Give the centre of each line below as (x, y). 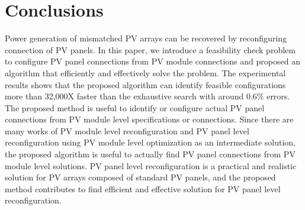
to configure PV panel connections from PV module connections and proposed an (152, 61)
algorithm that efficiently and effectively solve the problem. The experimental (145, 72)
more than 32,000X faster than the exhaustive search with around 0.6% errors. (147, 96)
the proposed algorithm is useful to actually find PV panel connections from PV (150, 154)
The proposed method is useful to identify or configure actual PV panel (135, 107)
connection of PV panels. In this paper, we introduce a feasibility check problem (150, 49)
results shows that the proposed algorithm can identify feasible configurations (145, 84)
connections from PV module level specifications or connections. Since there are (149, 119)
